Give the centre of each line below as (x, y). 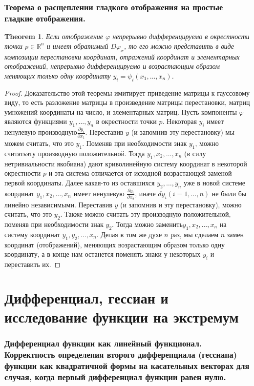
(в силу (195, 153)
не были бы (229, 193)
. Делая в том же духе (129, 234)
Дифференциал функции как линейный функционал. (103, 343)
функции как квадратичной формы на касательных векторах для (127, 365)
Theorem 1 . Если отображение (54, 36)
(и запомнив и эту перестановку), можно (181, 204)
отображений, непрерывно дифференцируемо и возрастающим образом (112, 66)
